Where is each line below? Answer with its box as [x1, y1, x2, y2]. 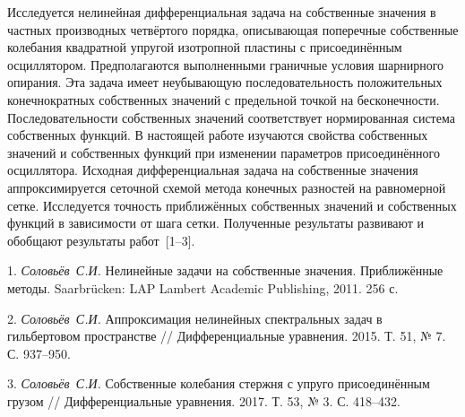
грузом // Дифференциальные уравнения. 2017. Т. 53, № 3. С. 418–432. [7, 391, 400, 410]
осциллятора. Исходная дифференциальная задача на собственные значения [7, 161, 418, 179]
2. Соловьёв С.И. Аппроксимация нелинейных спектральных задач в [7, 308, 383, 327]
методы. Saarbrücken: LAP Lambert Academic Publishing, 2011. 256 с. [7, 278, 399, 297]
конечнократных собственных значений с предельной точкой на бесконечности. [7, 90, 440, 109]
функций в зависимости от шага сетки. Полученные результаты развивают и [7, 213, 425, 232]
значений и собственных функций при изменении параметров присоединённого [7, 143, 440, 161]
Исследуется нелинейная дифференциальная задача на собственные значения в [7, 3, 436, 21]
